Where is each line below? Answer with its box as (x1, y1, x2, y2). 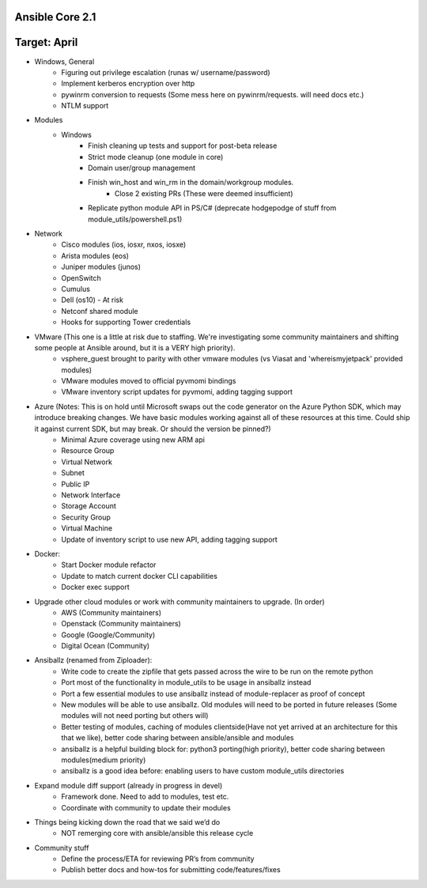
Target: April (14, 36, 78, 49)
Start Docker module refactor (61, 560, 157, 569)
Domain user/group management (88, 163, 195, 173)
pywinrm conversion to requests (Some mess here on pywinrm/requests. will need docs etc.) (61, 89, 365, 99)
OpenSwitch (61, 273, 102, 282)
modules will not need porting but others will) (61, 711, 209, 720)
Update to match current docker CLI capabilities (61, 571, 217, 580)
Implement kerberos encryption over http (61, 79, 195, 89)
